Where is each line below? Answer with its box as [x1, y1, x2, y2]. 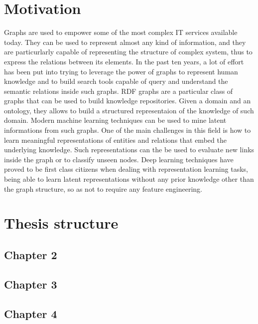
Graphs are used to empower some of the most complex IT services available [4, 27, 238, 37]
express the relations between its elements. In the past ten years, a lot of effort [4, 56, 244, 66]
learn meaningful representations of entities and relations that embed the [4, 134, 227, 145]
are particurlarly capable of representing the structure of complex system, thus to [4, 46, 253, 57]
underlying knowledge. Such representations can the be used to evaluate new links [4, 144, 255, 155]
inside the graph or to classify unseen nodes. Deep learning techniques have [4, 154, 234, 164]
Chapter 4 [4, 306, 57, 321]
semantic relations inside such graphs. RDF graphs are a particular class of [4, 85, 233, 96]
